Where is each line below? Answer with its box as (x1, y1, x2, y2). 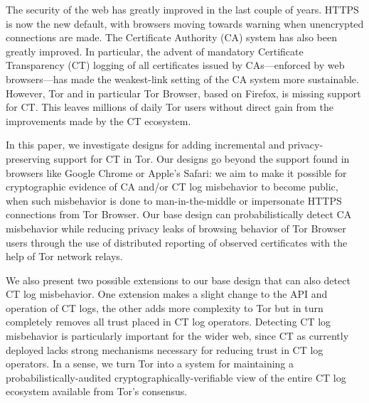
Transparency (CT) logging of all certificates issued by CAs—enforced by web (6, 58, 345, 72)
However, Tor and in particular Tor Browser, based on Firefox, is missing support (6, 85, 361, 100)
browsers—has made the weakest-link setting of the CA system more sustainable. (6, 71, 359, 86)
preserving (6, 151, 50, 166)
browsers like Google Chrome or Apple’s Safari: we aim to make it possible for (6, 165, 347, 180)
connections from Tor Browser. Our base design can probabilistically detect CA (6, 207, 352, 222)
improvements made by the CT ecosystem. (6, 113, 191, 128)
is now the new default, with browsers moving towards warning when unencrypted (6, 16, 364, 31)
